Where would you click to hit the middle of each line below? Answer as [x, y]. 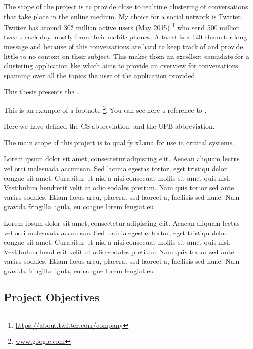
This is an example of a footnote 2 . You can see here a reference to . [105, 109]
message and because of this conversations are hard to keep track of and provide [124, 47]
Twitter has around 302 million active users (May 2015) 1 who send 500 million [122, 27]
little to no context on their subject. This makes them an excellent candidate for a [126, 56]
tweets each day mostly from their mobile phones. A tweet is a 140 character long [126, 37]
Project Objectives [52, 297]
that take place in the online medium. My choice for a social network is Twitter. [123, 16]
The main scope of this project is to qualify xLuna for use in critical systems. [119, 142]
